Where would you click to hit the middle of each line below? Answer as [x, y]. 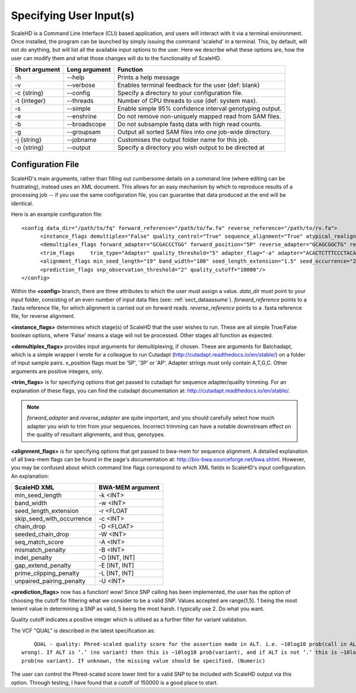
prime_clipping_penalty [47, 574]
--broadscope [86, 124]
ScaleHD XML [34, 487]
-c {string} [29, 93]
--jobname [82, 140]
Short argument [37, 70]
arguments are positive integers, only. [57, 371]
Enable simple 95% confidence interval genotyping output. [200, 109]
